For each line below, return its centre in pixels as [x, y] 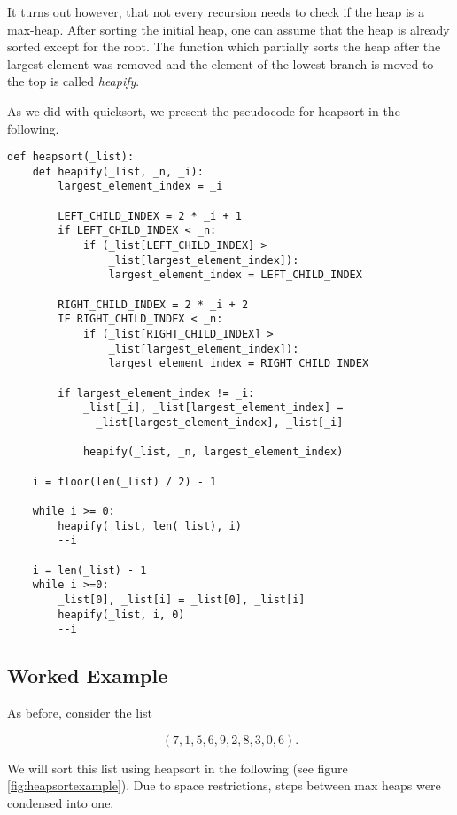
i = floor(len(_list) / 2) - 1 [124, 481]
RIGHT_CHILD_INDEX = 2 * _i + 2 [153, 304]
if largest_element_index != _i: [156, 393]
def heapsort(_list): [71, 157]
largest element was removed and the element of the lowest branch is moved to [221, 63]
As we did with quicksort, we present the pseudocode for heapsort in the [204, 110]
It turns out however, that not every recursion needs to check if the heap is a [216, 12]
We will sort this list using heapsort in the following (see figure [178, 768]
